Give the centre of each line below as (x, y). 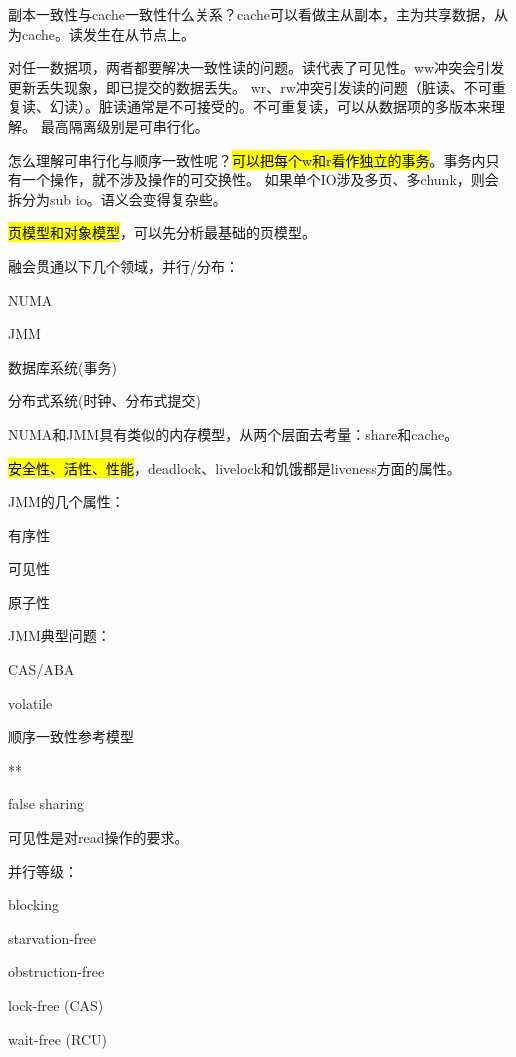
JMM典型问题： (59, 635)
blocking (33, 904)
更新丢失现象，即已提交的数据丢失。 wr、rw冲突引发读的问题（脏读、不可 (250, 86)
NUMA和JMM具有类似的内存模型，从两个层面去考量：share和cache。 (233, 433)
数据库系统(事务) (62, 366)
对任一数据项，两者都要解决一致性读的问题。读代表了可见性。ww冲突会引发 (256, 67)
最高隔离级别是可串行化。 (124, 125)
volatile (30, 702)
